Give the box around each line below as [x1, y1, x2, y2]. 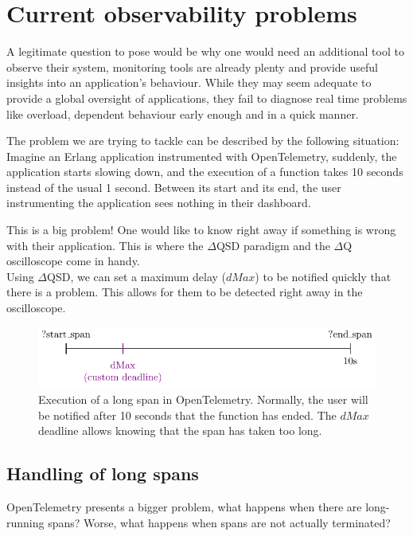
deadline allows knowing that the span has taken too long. [38, 422, 322, 439]
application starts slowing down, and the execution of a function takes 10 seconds [6, 163, 403, 180]
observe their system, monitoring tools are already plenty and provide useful [6, 58, 378, 75]
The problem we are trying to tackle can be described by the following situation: [6, 132, 399, 149]
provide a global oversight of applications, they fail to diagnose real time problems [6, 89, 407, 106]
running [6, 514, 45, 530]
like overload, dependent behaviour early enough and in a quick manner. [6, 105, 359, 122]
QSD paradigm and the [216, 237, 330, 253]
